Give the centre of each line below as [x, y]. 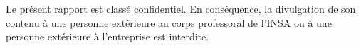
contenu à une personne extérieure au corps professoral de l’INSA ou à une [169, 22]
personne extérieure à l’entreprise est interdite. [108, 36]
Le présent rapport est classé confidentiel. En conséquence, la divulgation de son [181, 8]
